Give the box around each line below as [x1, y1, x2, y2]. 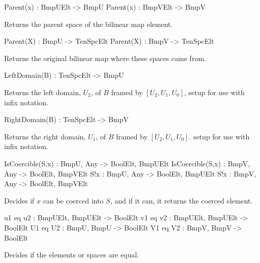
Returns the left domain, [4, 86, 81, 97]
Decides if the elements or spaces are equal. [4, 249, 139, 260]
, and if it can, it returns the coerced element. [110, 195, 253, 206]
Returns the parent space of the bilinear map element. [4, 18, 173, 29]
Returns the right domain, [4, 131, 86, 141]
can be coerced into [43, 195, 104, 206]
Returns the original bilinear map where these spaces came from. [4, 52, 206, 63]
